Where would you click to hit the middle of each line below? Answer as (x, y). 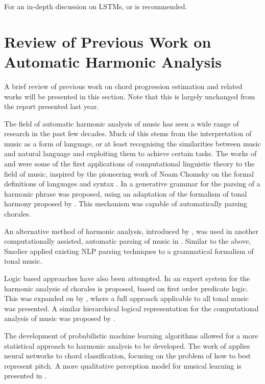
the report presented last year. (52, 106)
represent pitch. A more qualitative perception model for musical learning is (123, 365)
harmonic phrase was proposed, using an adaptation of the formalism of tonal (126, 193)
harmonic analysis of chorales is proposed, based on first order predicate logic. (126, 288)
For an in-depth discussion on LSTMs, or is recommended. (96, 6)
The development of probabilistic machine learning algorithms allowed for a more (131, 335)
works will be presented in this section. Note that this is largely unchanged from (130, 96)
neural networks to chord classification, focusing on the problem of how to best (128, 356)
